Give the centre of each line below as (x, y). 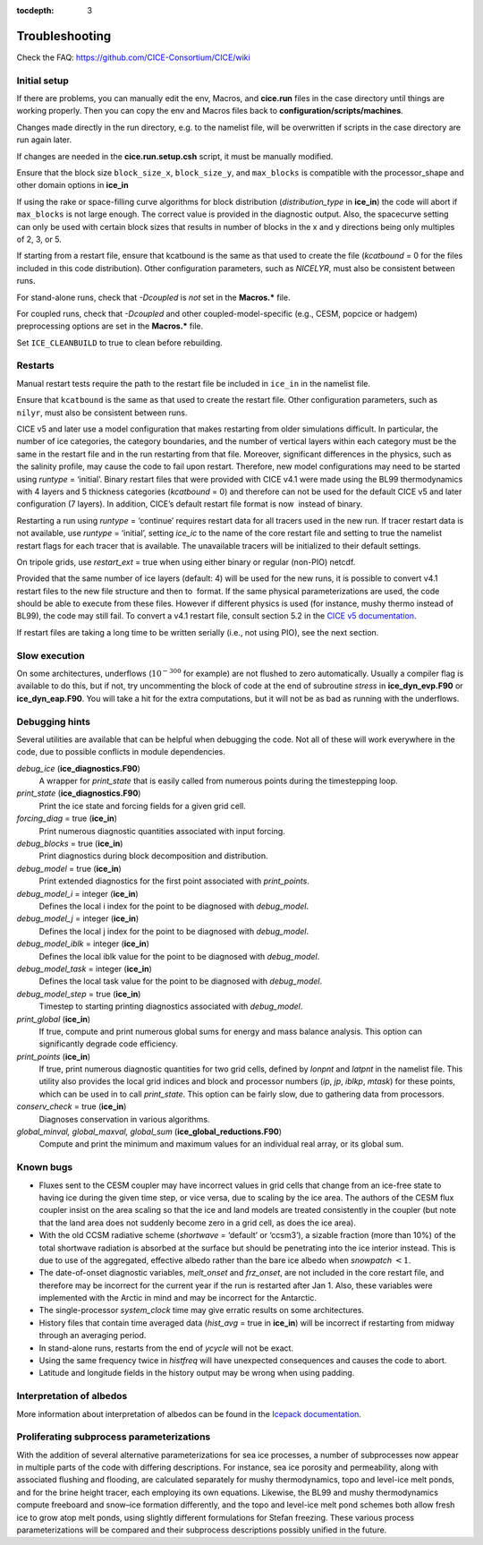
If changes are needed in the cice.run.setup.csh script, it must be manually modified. (175, 156)
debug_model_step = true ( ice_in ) (79, 994)
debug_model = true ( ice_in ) (69, 868)
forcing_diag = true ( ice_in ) (67, 818)
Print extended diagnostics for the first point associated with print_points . (174, 881)
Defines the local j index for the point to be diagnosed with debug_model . (174, 931)
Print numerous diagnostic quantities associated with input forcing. (162, 831)
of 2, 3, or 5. (39, 239)
